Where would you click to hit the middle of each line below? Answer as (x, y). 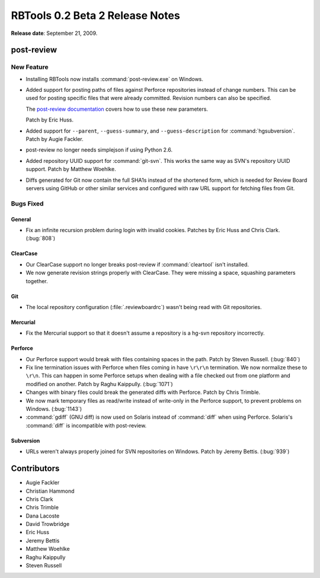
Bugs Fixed (27, 203)
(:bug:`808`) (41, 238)
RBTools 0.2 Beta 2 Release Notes (95, 15)
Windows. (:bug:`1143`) (54, 409)
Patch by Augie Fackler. (55, 139)
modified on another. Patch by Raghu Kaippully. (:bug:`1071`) (99, 384)
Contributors (35, 469)
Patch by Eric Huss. (50, 120)
